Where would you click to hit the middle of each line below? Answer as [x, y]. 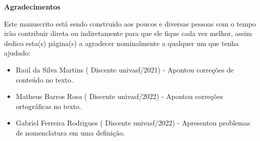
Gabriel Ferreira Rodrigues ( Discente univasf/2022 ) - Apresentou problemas [133, 123]
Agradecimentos [32, 6]
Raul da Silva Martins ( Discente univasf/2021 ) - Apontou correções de [125, 69]
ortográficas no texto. [48, 106]
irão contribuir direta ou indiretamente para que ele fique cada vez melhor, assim [128, 33]
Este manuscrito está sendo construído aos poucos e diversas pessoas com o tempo [130, 23]
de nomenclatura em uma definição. [70, 132]
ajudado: [17, 53]
